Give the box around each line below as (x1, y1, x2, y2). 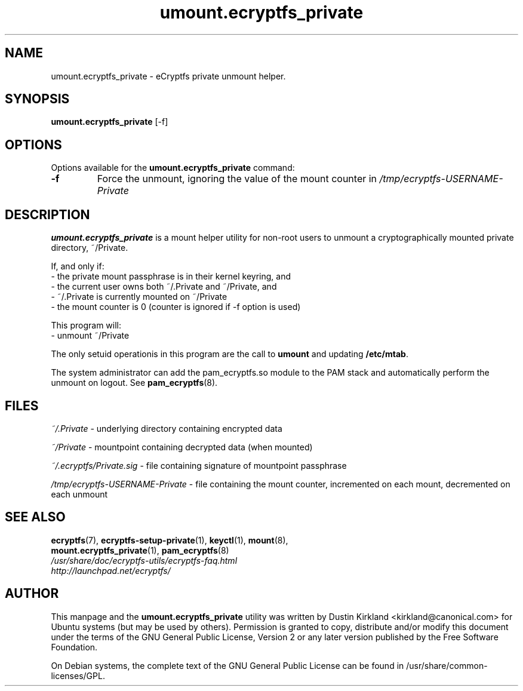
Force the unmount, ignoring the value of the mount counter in (97, 173, 377, 185)
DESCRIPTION (5, 207, 90, 222)
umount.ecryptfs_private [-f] (51, 116, 168, 127)
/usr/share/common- (406, 660, 488, 671)
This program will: (51, 320, 122, 331)
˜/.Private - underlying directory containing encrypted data (51, 423, 282, 434)
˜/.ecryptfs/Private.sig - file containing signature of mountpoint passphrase (51, 460, 347, 471)
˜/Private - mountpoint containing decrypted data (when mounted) (51, 441, 313, 452)
